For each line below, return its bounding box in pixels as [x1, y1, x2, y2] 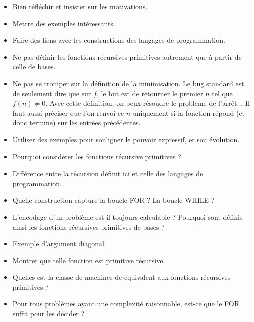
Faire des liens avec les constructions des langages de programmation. [12, 35, 225, 45]
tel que [212, 88, 233, 98]
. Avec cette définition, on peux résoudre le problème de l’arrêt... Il [45, 98, 250, 108]
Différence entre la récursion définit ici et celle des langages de [12, 168, 203, 179]
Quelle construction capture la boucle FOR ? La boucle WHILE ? [12, 195, 215, 205]
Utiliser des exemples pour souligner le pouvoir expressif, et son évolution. [12, 134, 240, 144]
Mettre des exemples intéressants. [12, 18, 115, 28]
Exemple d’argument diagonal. [12, 238, 106, 249]
